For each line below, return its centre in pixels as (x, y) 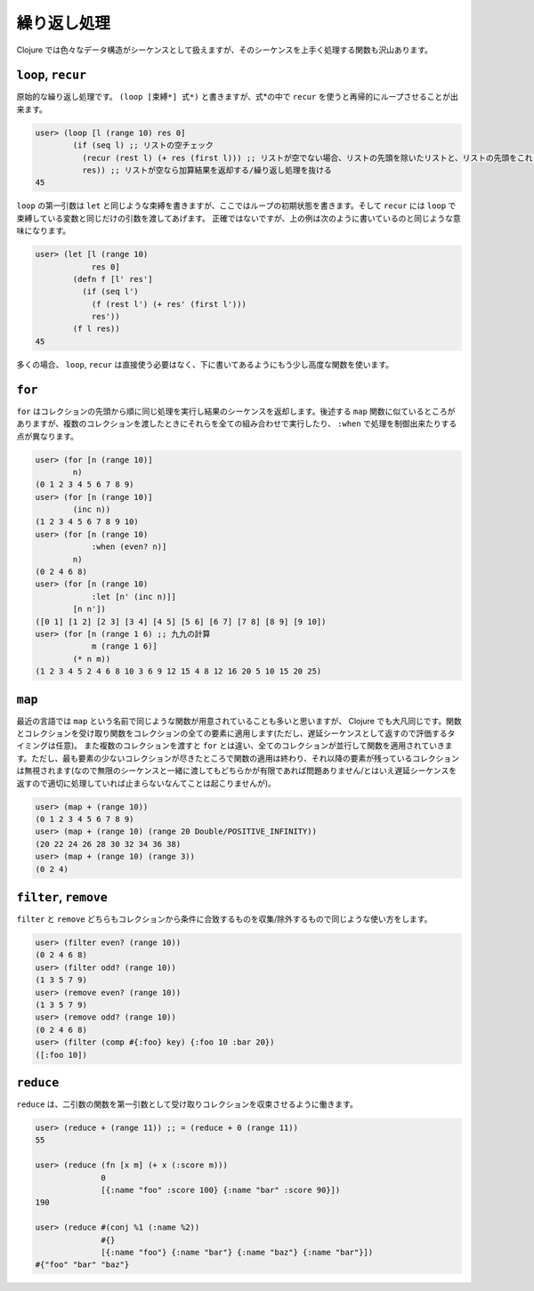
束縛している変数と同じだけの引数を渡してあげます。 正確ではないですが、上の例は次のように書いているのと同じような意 (239, 218)
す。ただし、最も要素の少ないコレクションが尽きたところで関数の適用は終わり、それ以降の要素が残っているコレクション (238, 758)
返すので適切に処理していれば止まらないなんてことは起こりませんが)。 (146, 783)
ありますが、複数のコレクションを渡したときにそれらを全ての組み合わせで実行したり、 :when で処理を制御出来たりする (237, 424)
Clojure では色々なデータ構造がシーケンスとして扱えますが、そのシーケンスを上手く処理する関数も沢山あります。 (225, 50)
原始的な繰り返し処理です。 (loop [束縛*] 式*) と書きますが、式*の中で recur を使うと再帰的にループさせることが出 (237, 97)
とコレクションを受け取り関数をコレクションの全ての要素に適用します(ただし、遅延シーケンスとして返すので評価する (232, 733)
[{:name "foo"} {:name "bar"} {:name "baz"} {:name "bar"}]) (237, 1252)
